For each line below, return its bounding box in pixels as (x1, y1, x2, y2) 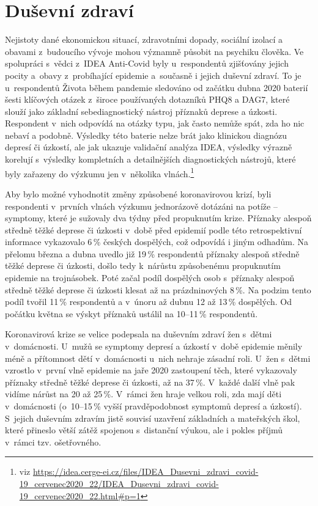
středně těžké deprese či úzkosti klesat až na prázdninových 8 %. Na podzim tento (5, 283, 311, 296)
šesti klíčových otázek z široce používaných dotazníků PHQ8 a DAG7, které (5, 93, 290, 106)
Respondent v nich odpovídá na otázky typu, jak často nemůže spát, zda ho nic (5, 117, 305, 130)
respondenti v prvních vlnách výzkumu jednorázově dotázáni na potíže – (5, 199, 278, 212)
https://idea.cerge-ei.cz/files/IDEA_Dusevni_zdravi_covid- (32, 465, 259, 478)
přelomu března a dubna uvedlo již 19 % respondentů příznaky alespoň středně (5, 247, 300, 260)
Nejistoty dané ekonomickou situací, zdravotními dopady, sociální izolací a (5, 33, 283, 46)
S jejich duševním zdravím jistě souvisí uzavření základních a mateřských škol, (5, 411, 300, 424)
